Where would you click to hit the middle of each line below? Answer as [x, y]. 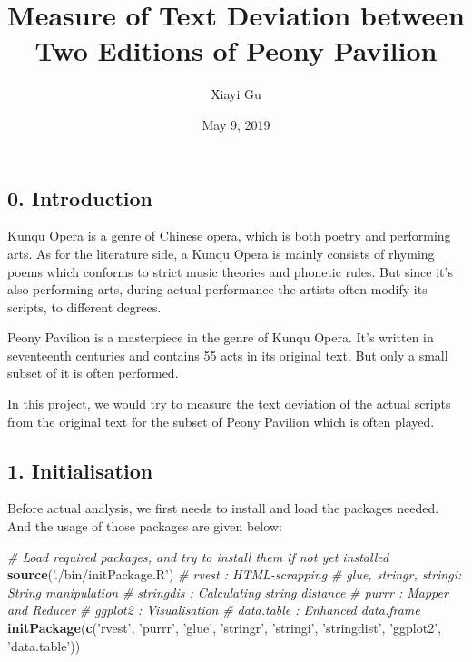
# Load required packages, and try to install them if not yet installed [198, 556]
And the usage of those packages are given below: [145, 526]
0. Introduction [80, 198]
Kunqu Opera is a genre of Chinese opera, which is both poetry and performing [229, 236]
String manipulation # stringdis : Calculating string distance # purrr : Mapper [228, 592]
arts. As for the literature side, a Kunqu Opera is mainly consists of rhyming [221, 253]
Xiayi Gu [236, 94]
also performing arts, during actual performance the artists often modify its [217, 289]
